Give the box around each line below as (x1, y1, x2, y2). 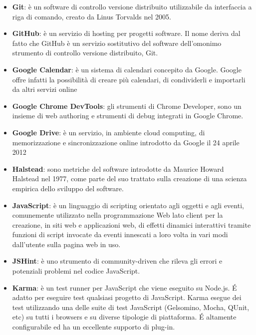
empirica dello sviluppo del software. (12, 183, 124, 193)
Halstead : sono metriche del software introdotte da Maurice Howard (12, 163, 224, 174)
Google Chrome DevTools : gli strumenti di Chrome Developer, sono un (12, 100, 242, 111)
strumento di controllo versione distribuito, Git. (12, 47, 158, 58)
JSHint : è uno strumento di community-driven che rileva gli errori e (12, 256, 223, 266)
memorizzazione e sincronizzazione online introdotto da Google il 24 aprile (12, 137, 240, 147)
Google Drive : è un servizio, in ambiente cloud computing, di (12, 127, 205, 137)
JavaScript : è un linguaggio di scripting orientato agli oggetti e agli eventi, (12, 200, 244, 210)
